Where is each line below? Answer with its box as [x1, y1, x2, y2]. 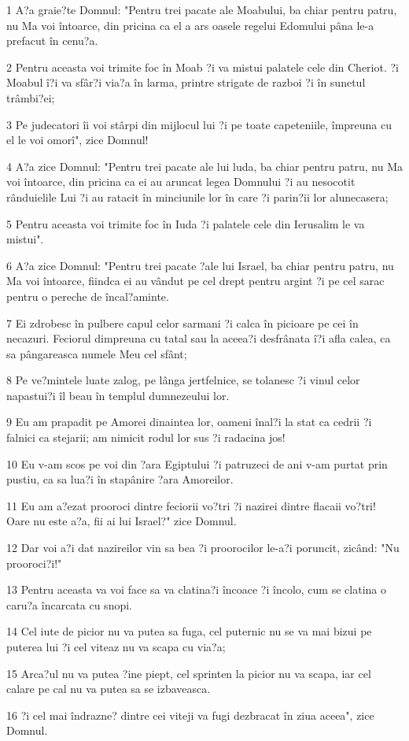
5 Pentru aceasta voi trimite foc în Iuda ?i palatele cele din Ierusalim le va [6, 215, 365, 232]
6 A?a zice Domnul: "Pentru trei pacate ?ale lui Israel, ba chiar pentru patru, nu [6, 257, 394, 273]
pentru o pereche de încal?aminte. [6, 287, 169, 304]
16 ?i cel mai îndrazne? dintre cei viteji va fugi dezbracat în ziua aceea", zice [6, 706, 374, 723]
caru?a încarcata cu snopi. [6, 596, 132, 613]
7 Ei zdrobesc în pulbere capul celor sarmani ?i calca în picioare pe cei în [6, 314, 359, 331]
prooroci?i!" [6, 554, 62, 571]
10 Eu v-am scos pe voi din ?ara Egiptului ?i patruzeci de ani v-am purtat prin [6, 455, 388, 472]
